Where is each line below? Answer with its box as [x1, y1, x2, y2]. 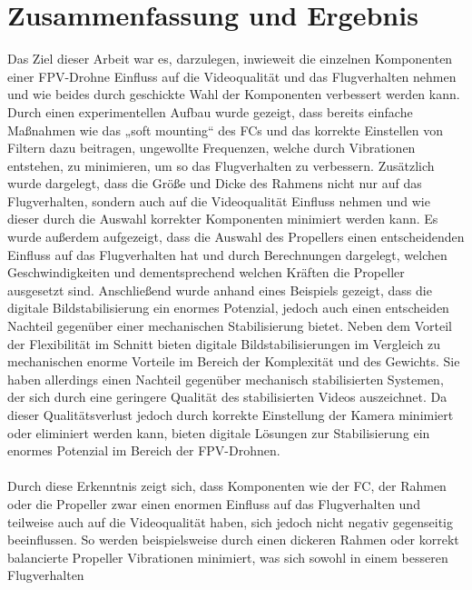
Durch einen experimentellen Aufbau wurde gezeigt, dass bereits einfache [7, 102, 413, 121]
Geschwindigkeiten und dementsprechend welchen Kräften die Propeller [7, 263, 405, 282]
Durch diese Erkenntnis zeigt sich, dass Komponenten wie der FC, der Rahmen [7, 476, 447, 495]
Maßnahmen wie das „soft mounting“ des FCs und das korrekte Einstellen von [7, 120, 444, 139]
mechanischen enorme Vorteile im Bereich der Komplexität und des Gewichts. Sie [7, 352, 460, 371]
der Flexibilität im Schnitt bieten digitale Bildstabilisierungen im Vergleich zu [7, 334, 441, 353]
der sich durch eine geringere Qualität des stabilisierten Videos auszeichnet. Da [7, 387, 447, 406]
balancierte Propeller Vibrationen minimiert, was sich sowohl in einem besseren [7, 547, 448, 566]
